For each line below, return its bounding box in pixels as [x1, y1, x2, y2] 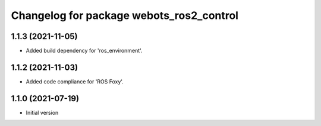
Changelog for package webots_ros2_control [11, 9, 239, 22]
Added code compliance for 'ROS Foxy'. [26, 77, 124, 85]
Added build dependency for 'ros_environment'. [26, 47, 143, 54]
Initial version [26, 109, 59, 116]
